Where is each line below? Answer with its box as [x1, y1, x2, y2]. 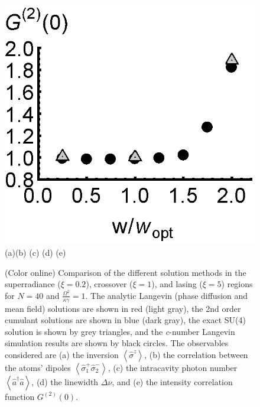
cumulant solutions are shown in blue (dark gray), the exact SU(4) [5, 314, 246, 326]
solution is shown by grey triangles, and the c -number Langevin [5, 325, 235, 337]
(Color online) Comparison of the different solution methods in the [5, 266, 246, 278]
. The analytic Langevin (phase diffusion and [85, 289, 248, 301]
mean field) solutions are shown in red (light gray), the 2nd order [5, 302, 241, 314]
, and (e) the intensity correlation [112, 375, 233, 388]
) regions [221, 278, 253, 290]
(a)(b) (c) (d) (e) [5, 246, 66, 258]
